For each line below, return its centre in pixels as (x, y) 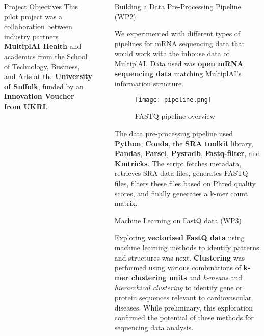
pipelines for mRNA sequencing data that (179, 43)
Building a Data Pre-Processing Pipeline (178, 6)
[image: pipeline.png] (173, 100)
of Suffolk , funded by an (44, 86)
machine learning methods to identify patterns (187, 247)
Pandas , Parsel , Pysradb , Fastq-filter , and (187, 153)
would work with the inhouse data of (172, 53)
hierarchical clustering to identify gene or (178, 287)
